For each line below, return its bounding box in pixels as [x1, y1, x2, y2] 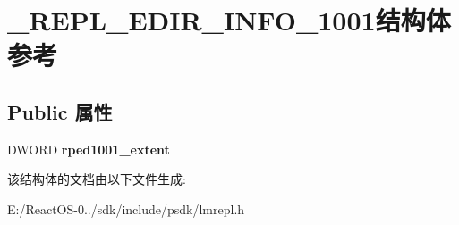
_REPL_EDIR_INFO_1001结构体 [7, 2, 451, 38]
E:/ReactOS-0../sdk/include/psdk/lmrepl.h [7, 199, 245, 218]
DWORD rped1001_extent [7, 139, 170, 158]
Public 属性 [7, 97, 113, 125]
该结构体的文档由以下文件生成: [7, 170, 186, 188]
